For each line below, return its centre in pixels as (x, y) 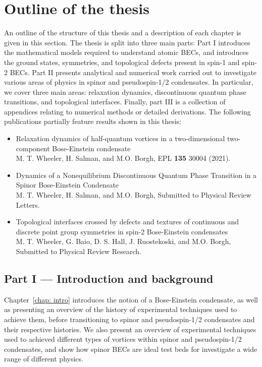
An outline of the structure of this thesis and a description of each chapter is (123, 33)
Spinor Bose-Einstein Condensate (67, 185)
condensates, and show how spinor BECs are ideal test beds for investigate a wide (131, 349)
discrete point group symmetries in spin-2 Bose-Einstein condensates (122, 231)
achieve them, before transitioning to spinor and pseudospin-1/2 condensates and (129, 319)
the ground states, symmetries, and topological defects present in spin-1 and (122, 62)
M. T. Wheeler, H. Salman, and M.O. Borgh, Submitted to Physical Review (134, 195)
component (33, 148)
